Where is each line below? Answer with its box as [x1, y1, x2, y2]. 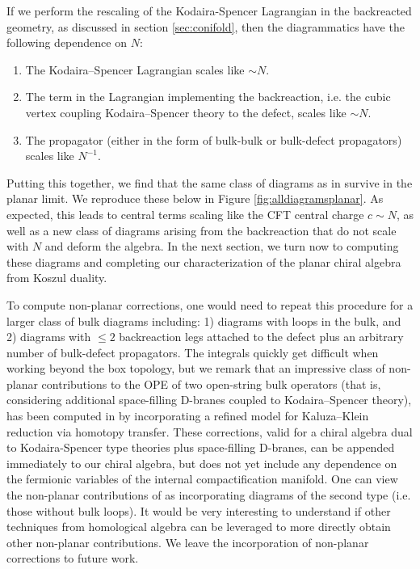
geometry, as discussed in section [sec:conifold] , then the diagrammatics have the [6, 18, 405, 35]
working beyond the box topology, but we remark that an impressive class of [6, 360, 385, 377]
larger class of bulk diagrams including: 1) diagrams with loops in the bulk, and [6, 312, 401, 329]
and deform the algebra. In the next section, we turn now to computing [44, 238, 399, 255]
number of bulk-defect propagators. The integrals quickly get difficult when [6, 344, 379, 360]
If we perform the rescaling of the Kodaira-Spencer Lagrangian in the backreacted [6, 2, 412, 19]
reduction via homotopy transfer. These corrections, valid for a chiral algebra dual [6, 423, 413, 440]
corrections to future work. [6, 550, 139, 567]
